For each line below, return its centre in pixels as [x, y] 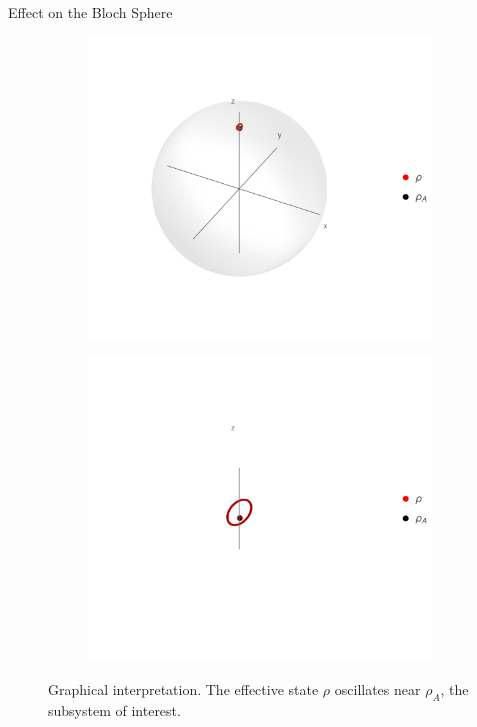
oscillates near [377, 689]
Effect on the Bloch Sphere [90, 12]
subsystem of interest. [114, 709]
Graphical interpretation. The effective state [183, 689]
